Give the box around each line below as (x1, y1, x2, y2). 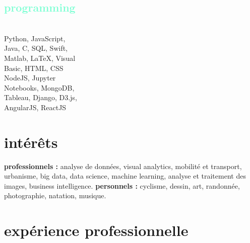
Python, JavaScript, (4, 33, 66, 43)
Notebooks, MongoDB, (4, 82, 75, 93)
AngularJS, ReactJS (4, 102, 67, 112)
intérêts (4, 131, 58, 152)
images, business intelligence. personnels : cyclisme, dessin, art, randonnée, (4, 180, 240, 191)
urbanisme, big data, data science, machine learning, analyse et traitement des (4, 171, 246, 181)
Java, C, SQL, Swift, (4, 43, 68, 53)
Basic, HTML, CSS (4, 62, 64, 73)
